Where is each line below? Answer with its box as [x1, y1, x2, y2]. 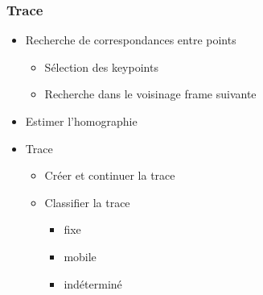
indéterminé [64, 275, 122, 292]
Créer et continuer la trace [44, 167, 175, 184]
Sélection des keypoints [44, 58, 158, 75]
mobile [64, 247, 97, 264]
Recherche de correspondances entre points [25, 31, 236, 48]
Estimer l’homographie [25, 113, 138, 129]
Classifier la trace [44, 193, 130, 210]
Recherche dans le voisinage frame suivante [44, 85, 257, 102]
